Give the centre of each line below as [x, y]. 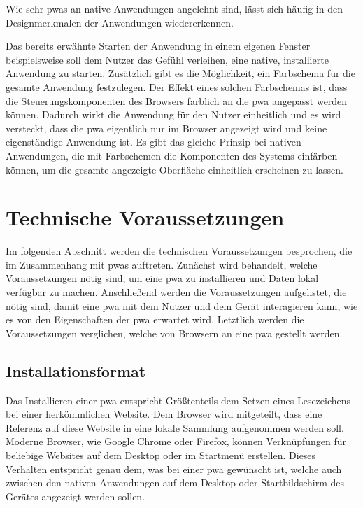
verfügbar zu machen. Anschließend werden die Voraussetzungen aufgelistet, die [176, 292]
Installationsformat [76, 371]
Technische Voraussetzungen [145, 217]
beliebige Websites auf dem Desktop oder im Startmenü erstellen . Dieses [161, 454]
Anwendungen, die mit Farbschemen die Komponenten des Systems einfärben [172, 155]
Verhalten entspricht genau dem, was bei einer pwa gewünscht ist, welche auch [174, 468]
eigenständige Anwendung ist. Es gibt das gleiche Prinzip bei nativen [154, 142]
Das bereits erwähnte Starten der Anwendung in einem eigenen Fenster [158, 46]
